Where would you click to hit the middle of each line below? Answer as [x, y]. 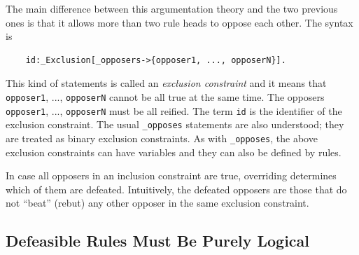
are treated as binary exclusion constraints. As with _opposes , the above [162, 138]
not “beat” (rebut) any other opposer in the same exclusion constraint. [157, 203]
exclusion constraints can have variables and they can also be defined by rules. [174, 152]
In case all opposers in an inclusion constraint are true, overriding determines [171, 175]
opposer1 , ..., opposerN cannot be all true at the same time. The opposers [165, 96]
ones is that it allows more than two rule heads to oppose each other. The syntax [179, 22]
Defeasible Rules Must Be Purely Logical [158, 241]
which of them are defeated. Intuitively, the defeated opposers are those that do [176, 189]
